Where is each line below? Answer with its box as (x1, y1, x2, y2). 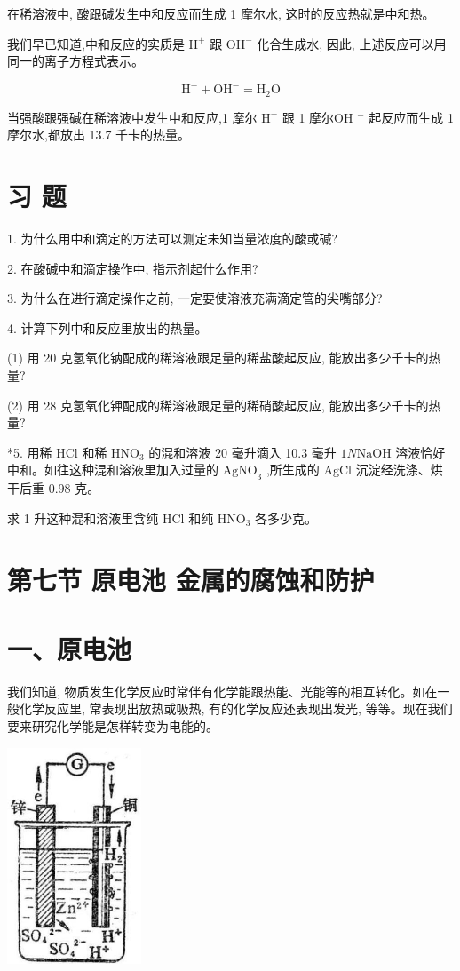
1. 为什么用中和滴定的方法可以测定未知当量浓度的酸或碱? (7, 229, 338, 248)
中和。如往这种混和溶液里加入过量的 (7, 460, 218, 479)
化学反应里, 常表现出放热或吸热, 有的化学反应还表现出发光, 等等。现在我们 (19, 699, 453, 718)
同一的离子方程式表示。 (7, 52, 144, 70)
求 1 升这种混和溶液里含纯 (7, 508, 159, 527)
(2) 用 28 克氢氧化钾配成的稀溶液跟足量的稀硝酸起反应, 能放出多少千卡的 (7, 395, 429, 414)
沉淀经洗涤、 (355, 460, 431, 479)
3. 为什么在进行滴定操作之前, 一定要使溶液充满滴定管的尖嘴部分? (7, 289, 383, 307)
